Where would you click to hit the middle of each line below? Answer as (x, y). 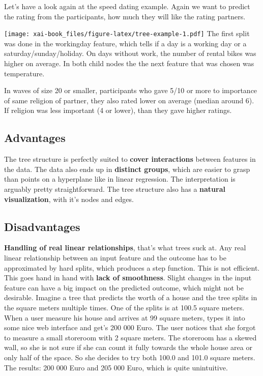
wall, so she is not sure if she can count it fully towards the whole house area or (128, 347)
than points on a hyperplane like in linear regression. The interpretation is (120, 179)
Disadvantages (42, 226)
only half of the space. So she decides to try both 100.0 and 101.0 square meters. (130, 357)
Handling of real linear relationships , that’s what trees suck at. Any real (125, 248)
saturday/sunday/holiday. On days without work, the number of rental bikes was (130, 53)
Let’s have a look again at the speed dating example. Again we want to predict (127, 6)
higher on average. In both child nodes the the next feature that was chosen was (129, 63)
